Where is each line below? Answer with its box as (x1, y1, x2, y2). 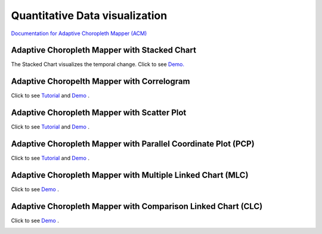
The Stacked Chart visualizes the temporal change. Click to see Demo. (11, 61, 185, 68)
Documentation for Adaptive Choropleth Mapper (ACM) (11, 30, 147, 37)
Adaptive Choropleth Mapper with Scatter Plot (11, 108, 187, 118)
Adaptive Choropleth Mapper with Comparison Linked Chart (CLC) (11, 201, 263, 211)
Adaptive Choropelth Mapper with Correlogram (11, 76, 190, 86)
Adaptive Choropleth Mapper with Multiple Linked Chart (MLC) (11, 170, 249, 180)
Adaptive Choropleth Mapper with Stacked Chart (11, 45, 197, 55)
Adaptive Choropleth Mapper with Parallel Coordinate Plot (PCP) (11, 139, 255, 149)
